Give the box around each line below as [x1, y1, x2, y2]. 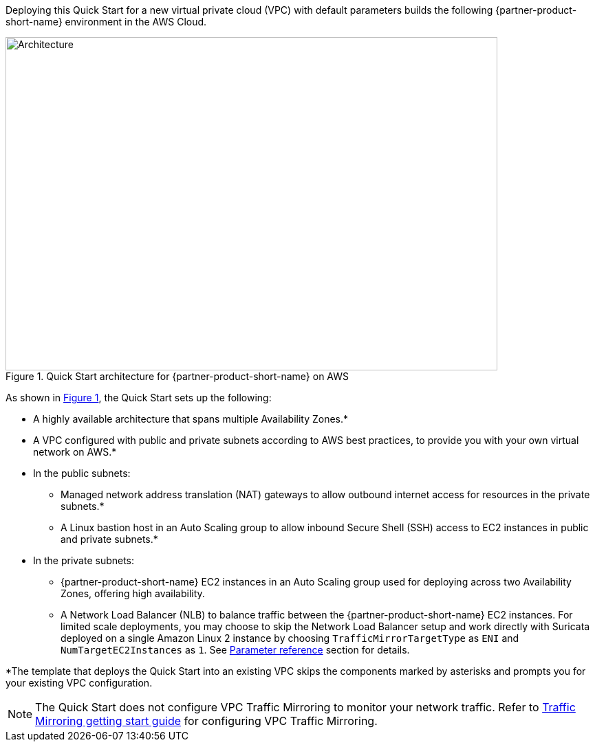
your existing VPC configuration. [6, 677, 153, 689]
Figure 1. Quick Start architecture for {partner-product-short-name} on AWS [6, 370, 349, 382]
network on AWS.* [33, 446, 117, 458]
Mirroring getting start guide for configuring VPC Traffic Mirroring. [35, 714, 378, 728]
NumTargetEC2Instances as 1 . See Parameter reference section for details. [61, 644, 410, 656]
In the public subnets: [33, 467, 131, 479]
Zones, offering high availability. [61, 588, 205, 599]
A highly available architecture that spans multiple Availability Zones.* [33, 413, 349, 425]
